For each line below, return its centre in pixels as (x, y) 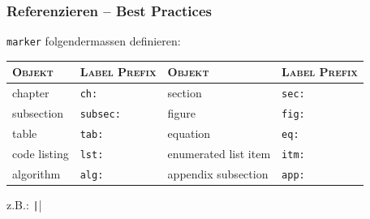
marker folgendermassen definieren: (94, 41)
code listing (41, 153)
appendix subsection (218, 173)
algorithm (37, 173)
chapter (31, 93)
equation (189, 133)
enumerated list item (219, 153)
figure (181, 113)
